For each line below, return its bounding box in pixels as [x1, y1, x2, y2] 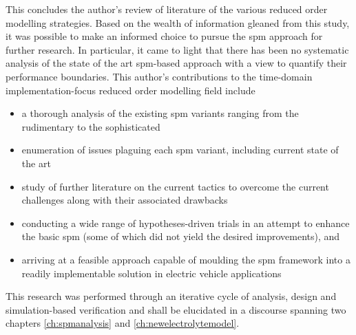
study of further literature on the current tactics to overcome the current [21, 179, 329, 193]
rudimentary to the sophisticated [21, 119, 160, 133]
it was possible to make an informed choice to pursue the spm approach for [6, 29, 323, 43]
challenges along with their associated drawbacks [21, 193, 228, 207]
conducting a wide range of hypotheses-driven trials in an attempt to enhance [21, 215, 350, 230]
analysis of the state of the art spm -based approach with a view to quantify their [6, 56, 347, 70]
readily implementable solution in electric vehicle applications [21, 266, 282, 280]
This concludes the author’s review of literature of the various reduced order [6, 2, 328, 16]
